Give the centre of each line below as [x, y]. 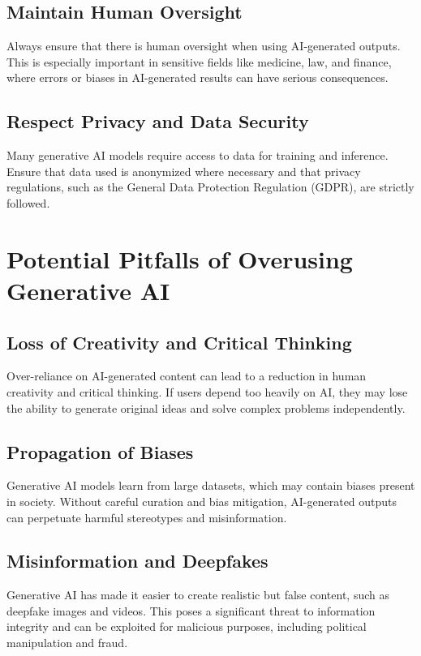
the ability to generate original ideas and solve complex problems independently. [206, 407]
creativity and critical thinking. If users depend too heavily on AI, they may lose [207, 391]
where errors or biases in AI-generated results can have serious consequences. [198, 77]
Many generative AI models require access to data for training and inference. [198, 155]
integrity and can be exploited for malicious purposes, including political [187, 626]
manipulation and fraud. [67, 643]
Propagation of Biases [100, 451]
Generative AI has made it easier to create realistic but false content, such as [198, 595]
